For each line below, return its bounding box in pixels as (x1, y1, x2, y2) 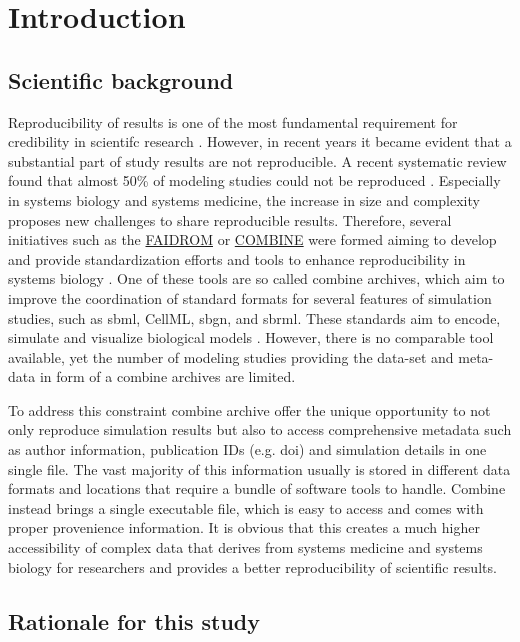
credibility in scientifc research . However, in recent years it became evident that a (8, 131, 512, 152)
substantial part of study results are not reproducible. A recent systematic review (8, 150, 507, 171)
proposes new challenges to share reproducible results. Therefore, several (8, 209, 452, 230)
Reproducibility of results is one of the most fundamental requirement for (8, 111, 458, 132)
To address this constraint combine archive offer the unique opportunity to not (8, 399, 491, 420)
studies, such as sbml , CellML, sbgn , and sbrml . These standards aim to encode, (8, 307, 501, 328)
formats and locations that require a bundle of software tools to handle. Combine (8, 478, 506, 499)
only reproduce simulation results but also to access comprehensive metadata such (8, 419, 512, 440)
